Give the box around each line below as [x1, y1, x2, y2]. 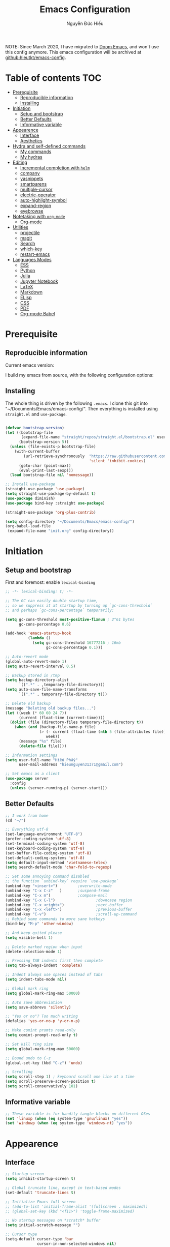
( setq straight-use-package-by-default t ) [5, 491, 96, 496]
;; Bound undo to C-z [5, 1055, 51, 1061]
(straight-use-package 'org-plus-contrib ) [5, 510, 96, 515]
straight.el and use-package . [5, 411, 67, 417]
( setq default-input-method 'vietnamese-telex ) [5, 860, 108, 865]
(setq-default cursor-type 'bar [5, 1237, 73, 1242]
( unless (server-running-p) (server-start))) [10, 785, 108, 790]
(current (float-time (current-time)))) [18, 715, 105, 720]
